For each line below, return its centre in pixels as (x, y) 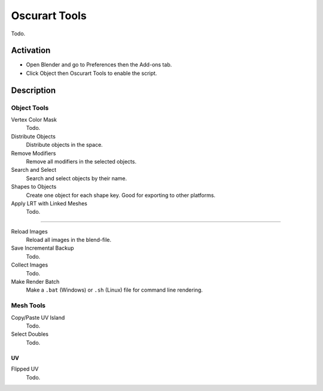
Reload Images (29, 231)
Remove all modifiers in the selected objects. (81, 161)
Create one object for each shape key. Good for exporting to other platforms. (121, 195)
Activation (31, 51)
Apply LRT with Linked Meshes (49, 203)
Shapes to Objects (34, 187)
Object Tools (30, 108)
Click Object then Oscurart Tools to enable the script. (92, 73)
